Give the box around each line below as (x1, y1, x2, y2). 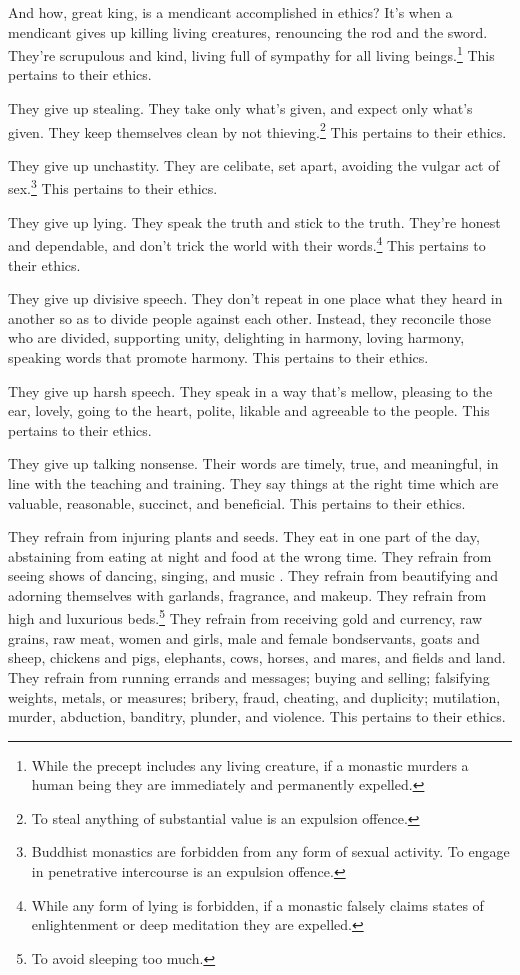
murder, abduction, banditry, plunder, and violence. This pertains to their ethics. (8, 706, 506, 727)
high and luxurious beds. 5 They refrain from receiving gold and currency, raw (8, 605, 483, 629)
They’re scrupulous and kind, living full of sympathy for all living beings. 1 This (8, 42, 495, 65)
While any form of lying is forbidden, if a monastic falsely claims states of (31, 894, 484, 915)
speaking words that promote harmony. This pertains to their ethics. (8, 346, 429, 367)
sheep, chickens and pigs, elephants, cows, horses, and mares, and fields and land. (8, 647, 506, 668)
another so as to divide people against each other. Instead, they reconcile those (8, 307, 492, 328)
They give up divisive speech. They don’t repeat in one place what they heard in (8, 288, 503, 309)
